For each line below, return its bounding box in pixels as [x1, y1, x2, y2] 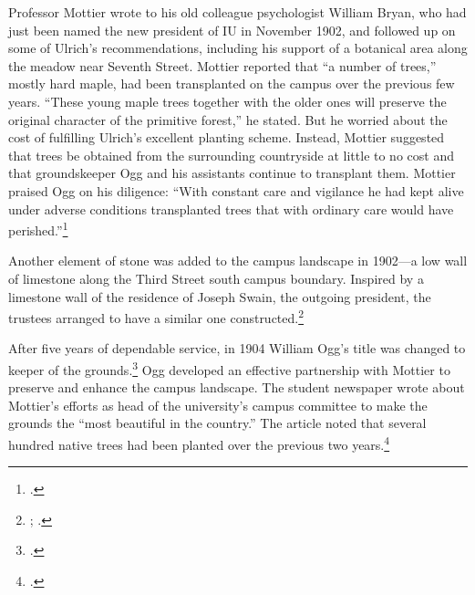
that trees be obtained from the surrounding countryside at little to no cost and [8, 145, 454, 164]
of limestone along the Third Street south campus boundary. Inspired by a [8, 268, 424, 287]
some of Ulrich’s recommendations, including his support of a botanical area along [8, 38, 468, 57]
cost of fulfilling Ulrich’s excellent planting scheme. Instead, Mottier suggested [8, 128, 445, 147]
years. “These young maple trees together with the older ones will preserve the [8, 91, 447, 110]
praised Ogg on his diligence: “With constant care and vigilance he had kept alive [8, 181, 464, 200]
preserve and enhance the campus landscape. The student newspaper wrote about [8, 378, 465, 397]
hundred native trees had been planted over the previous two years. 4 [8, 433, 390, 454]
